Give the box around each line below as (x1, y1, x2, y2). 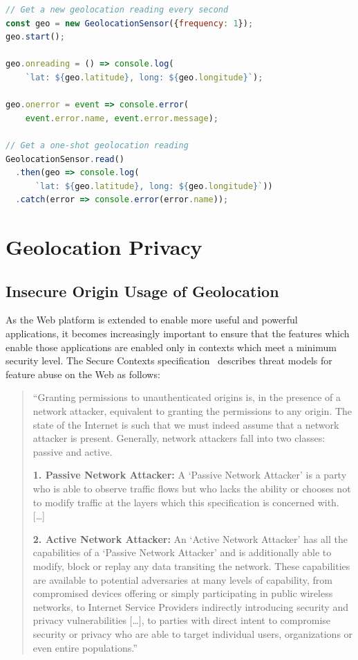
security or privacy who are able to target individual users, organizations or (32, 626, 353, 641)
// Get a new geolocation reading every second (6, 5, 229, 15)
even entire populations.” (32, 640, 138, 654)
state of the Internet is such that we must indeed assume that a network (32, 417, 339, 431)
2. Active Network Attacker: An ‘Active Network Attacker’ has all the (32, 531, 348, 546)
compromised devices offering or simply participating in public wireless (32, 586, 333, 600)
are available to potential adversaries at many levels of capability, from (32, 572, 333, 587)
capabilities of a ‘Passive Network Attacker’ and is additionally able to (32, 545, 332, 560)
